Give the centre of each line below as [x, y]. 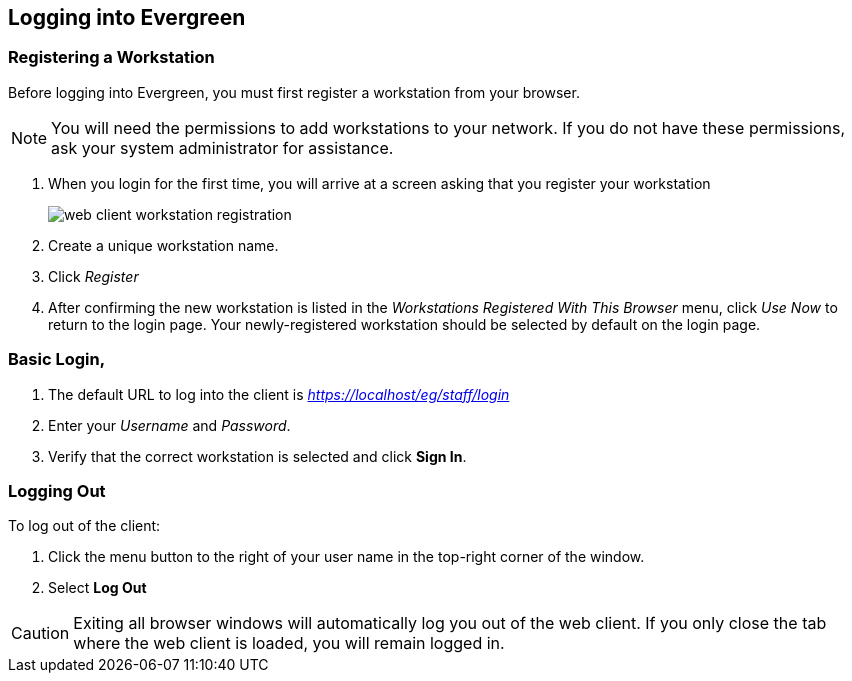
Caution [40, 633]
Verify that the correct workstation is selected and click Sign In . [257, 456]
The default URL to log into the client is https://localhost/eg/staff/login [279, 394]
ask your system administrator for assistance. [222, 147]
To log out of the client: [84, 526]
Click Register [93, 276]
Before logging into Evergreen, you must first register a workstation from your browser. [294, 92]
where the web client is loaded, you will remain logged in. [289, 643]
